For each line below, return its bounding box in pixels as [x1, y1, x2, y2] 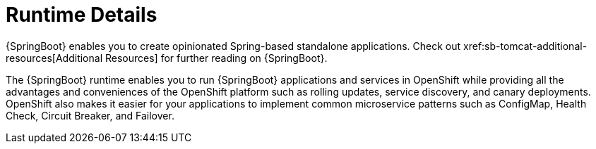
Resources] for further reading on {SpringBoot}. [105, 51, 328, 64]
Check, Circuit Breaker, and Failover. [6, 109, 174, 122]
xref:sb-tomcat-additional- [463, 39, 588, 52]
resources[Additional [6, 51, 103, 64]
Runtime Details [6, 3, 157, 27]
